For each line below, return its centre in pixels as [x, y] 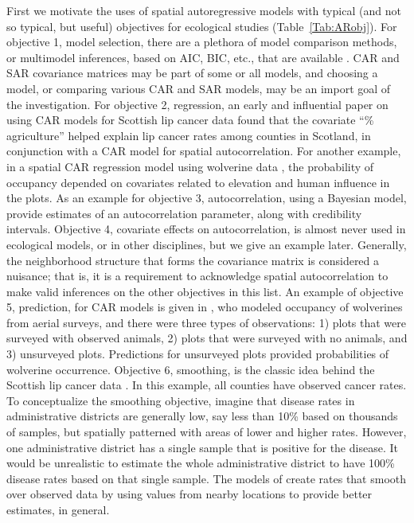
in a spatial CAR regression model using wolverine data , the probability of [190, 166]
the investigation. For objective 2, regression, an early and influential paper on [197, 104]
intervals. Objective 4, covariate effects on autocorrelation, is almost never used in [206, 229]
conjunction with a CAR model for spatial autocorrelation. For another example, [204, 151]
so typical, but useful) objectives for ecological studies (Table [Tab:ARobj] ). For [202, 26]
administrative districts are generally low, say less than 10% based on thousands [202, 416]
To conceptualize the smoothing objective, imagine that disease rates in [181, 400]
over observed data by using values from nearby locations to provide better [189, 494]
